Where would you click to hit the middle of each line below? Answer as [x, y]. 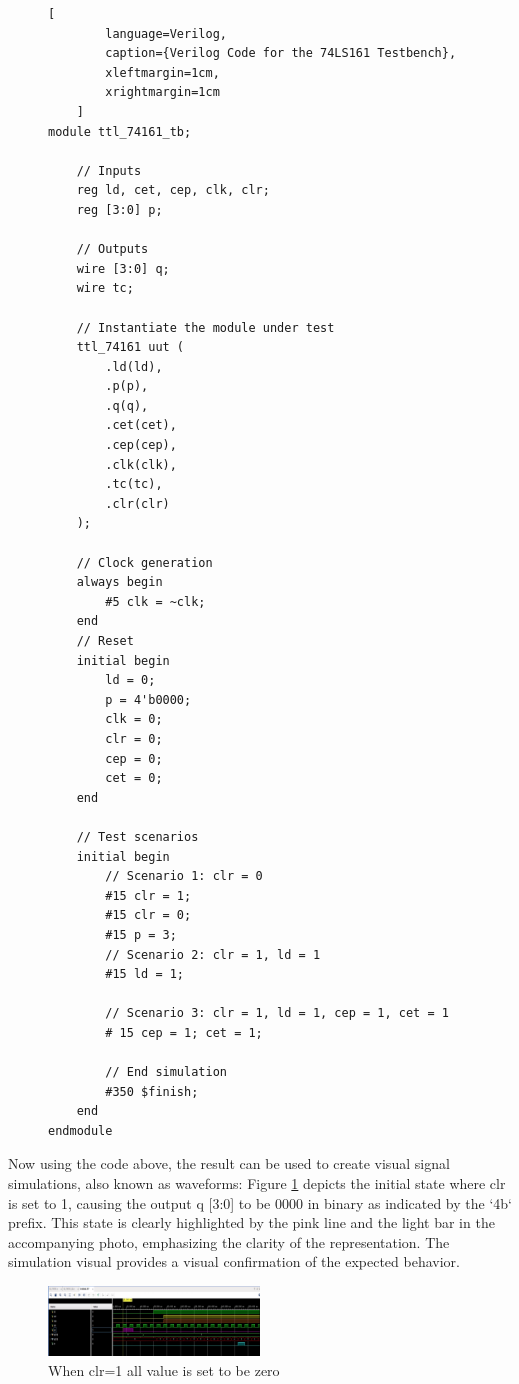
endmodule [80, 1130]
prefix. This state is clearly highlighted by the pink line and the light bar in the [251, 1222]
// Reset [105, 641]
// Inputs [109, 170]
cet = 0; [134, 778]
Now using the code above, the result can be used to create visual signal [229, 1163]
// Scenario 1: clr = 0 [184, 876]
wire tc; [105, 288]
